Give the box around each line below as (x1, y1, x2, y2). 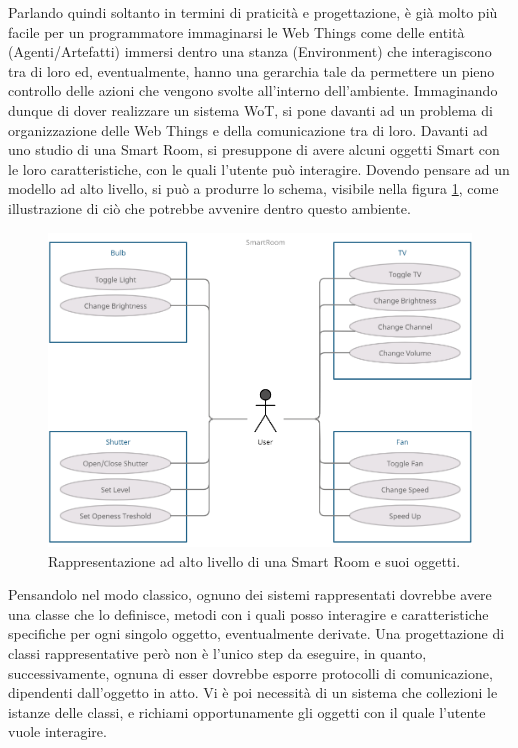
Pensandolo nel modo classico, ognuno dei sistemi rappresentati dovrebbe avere (8, 584, 492, 605)
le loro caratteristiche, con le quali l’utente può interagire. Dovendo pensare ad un (8, 158, 510, 179)
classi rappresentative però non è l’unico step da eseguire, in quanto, (8, 643, 427, 664)
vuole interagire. (8, 721, 107, 742)
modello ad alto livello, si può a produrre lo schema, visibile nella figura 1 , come (8, 178, 499, 199)
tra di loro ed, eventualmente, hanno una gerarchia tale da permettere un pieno (8, 60, 495, 81)
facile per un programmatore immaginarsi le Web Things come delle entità (8, 21, 465, 42)
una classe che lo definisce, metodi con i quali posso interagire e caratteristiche (8, 603, 489, 624)
